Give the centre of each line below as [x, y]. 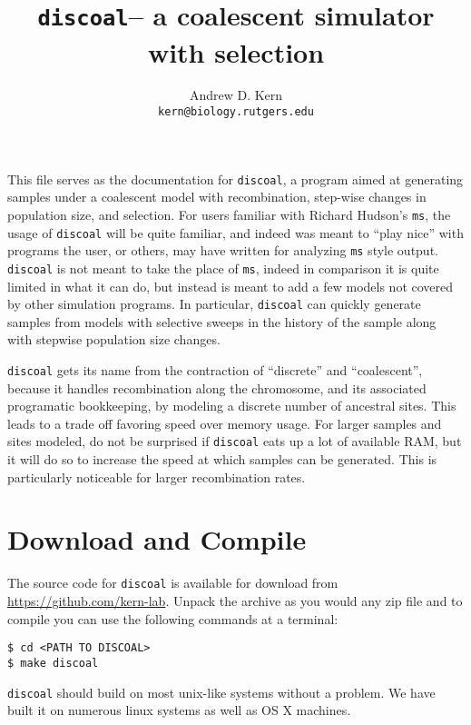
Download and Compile [157, 539]
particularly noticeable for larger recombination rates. [157, 477]
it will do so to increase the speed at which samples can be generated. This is [222, 459]
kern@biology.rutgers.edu [236, 112]
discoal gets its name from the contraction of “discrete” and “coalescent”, [215, 370]
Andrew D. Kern [236, 95]
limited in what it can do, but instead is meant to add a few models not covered [231, 286]
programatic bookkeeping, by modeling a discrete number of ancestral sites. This [232, 406]
